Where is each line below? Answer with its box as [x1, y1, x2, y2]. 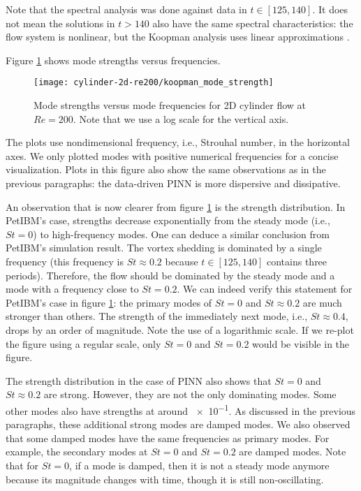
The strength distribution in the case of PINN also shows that [6, 373, 272, 388]
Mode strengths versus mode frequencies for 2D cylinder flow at [34, 98, 307, 112]
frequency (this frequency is [6, 254, 124, 268]
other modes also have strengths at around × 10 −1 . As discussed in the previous [6, 401, 356, 418]
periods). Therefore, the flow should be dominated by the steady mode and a [6, 268, 335, 282]
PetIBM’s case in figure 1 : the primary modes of [6, 295, 212, 309]
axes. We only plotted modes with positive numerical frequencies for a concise [6, 148, 339, 163]
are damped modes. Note [239, 444, 346, 459]
